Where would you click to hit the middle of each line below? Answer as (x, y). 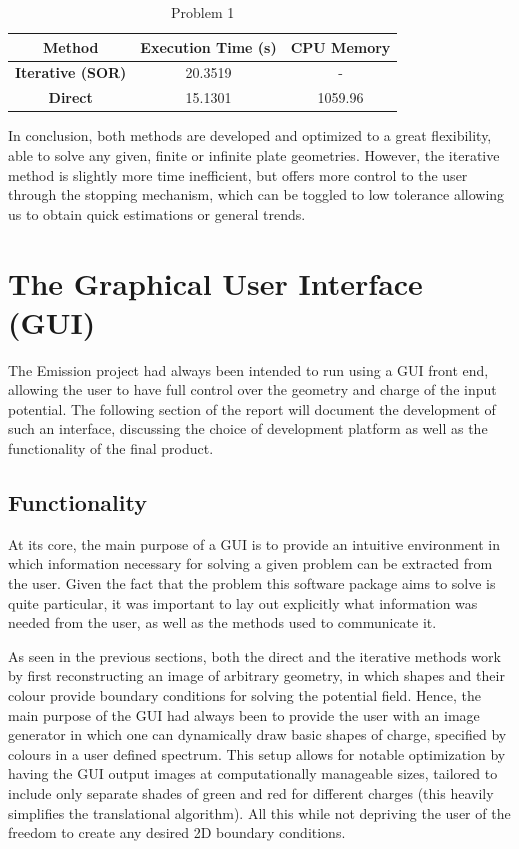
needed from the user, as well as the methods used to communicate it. (222, 622)
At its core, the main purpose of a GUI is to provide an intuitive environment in (254, 543)
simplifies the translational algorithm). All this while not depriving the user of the (259, 812)
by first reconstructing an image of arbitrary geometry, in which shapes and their (256, 675)
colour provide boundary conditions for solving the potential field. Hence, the (244, 694)
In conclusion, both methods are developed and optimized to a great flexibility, (250, 135)
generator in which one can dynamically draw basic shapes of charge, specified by (257, 734)
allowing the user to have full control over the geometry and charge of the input (252, 389)
